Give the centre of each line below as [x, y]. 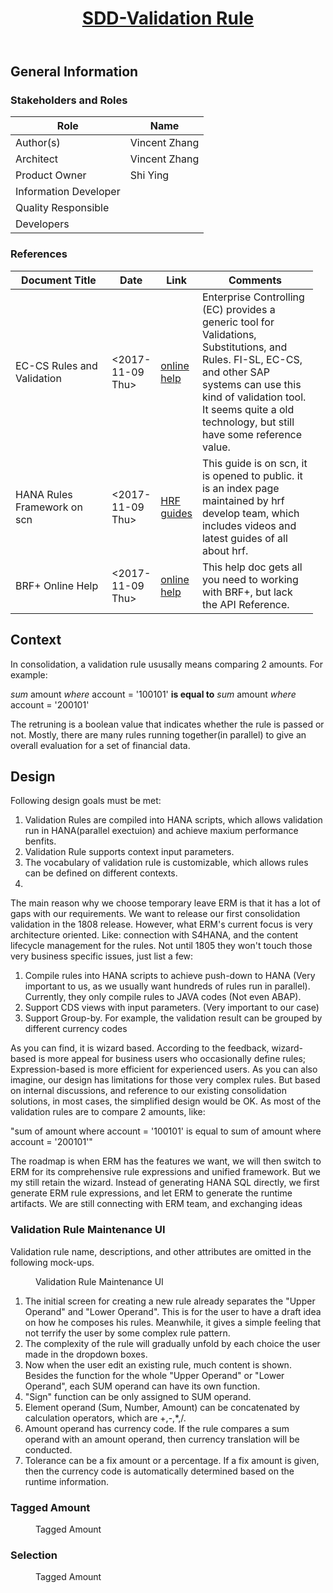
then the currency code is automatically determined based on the [159, 1471]
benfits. [40, 841]
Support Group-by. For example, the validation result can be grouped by [173, 1018]
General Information [74, 72]
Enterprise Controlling [253, 297]
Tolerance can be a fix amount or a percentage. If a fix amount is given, [172, 1460]
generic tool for [238, 322]
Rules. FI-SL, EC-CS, [252, 359]
